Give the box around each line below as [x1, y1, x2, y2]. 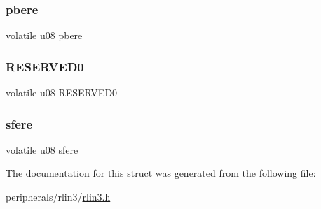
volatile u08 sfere [6, 142, 78, 157]
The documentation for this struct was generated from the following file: [6, 166, 316, 180]
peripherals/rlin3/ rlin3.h [6, 189, 111, 204]
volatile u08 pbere [6, 28, 83, 43]
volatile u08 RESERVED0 [6, 85, 118, 100]
